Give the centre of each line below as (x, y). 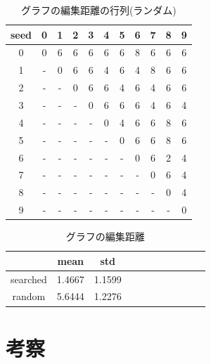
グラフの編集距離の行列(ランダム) (98, 10)
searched (29, 279)
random (29, 296)
